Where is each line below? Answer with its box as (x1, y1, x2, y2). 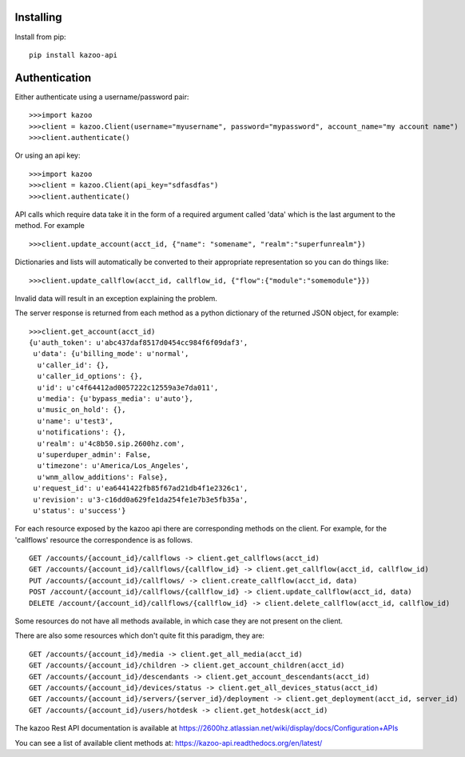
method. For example (14, 221, 85, 230)
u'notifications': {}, (37, 428, 126, 437)
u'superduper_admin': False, (37, 450, 152, 459)
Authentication (14, 70, 92, 84)
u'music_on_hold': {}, (37, 405, 126, 415)
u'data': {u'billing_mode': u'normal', (33, 349, 189, 358)
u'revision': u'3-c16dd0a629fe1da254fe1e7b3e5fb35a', (33, 495, 248, 504)
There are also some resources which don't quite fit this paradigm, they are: (14, 631, 265, 640)
